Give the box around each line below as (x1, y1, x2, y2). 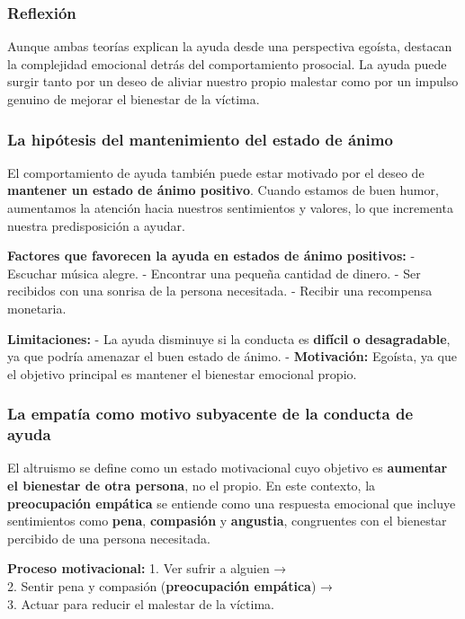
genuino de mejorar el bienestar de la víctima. (7, 90, 260, 108)
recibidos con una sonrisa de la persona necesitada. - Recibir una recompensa (7, 281, 433, 300)
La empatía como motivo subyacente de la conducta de (7, 402, 414, 425)
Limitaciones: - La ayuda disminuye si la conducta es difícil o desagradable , (7, 329, 451, 348)
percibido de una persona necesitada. (7, 528, 210, 547)
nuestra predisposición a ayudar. (7, 216, 185, 234)
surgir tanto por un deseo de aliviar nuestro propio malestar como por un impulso (7, 72, 459, 91)
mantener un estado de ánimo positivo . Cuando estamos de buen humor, (7, 181, 439, 199)
